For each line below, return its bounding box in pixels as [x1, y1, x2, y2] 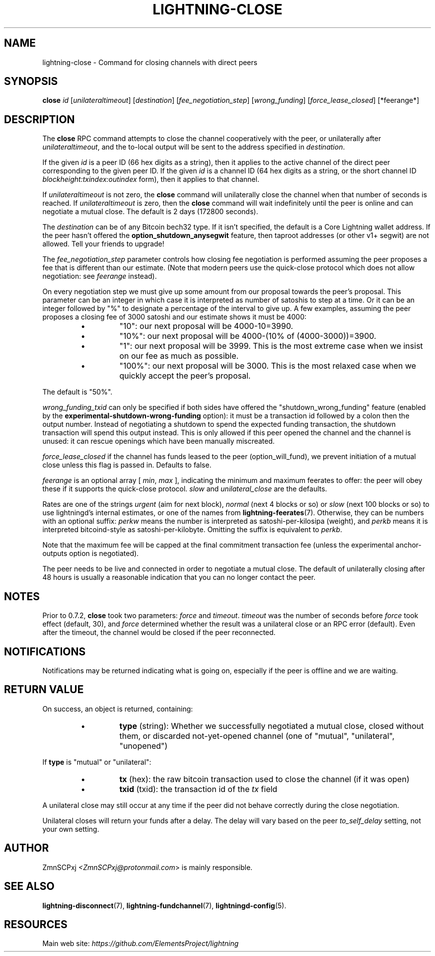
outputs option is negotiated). [42, 549, 139, 558]
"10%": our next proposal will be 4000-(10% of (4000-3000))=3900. [119, 331, 376, 341]
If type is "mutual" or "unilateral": [42, 757, 151, 766]
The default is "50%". [42, 388, 113, 397]
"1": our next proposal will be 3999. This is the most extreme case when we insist [119, 341, 423, 351]
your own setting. [42, 824, 99, 833]
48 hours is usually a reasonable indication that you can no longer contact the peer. [42, 573, 316, 582]
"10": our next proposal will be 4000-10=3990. [119, 321, 293, 331]
